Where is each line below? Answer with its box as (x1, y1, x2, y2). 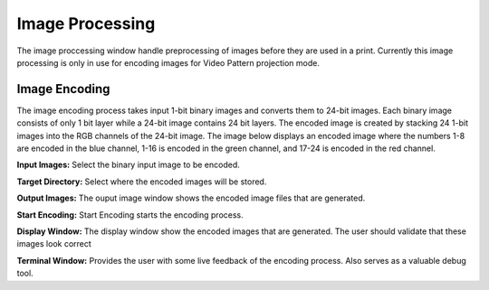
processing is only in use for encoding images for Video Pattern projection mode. (16, 57, 321, 68)
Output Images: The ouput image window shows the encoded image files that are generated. (16, 192, 366, 203)
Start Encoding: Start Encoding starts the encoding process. (16, 209, 244, 220)
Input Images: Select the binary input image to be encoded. (16, 159, 240, 171)
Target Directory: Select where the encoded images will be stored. (16, 176, 267, 187)
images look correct (16, 239, 92, 249)
